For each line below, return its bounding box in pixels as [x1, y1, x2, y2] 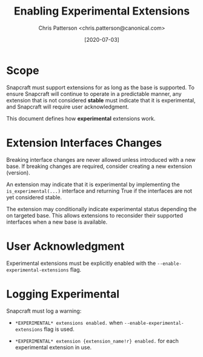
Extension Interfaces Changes [6, 136, 162, 150]
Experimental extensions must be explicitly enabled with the [6, 259, 156, 267]
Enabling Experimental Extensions [14, 4, 190, 18]
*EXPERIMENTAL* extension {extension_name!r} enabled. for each [15, 337, 179, 344]
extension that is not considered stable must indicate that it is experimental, [6, 96, 196, 104]
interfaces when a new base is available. [6, 218, 108, 225]
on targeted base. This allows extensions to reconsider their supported [6, 212, 183, 219]
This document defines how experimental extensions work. [6, 115, 156, 122]
